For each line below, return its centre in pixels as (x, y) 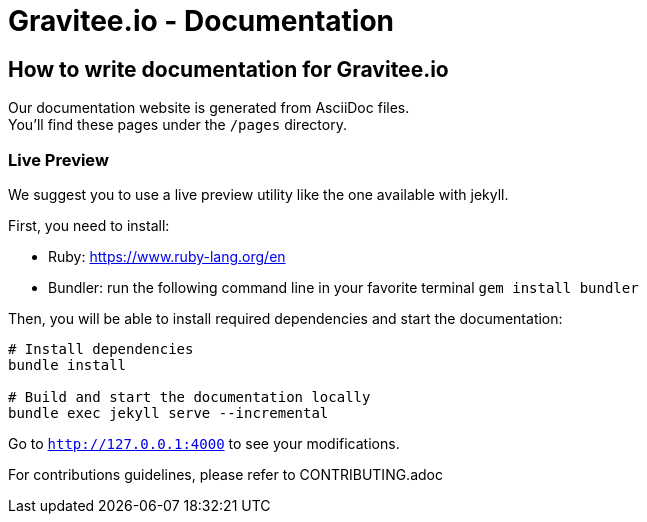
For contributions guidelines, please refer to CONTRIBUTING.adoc (225, 474)
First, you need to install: (89, 225)
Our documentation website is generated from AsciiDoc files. (209, 108)
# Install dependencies (101, 348)
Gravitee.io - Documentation (201, 21)
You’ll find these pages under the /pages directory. (177, 125)
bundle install (67, 364)
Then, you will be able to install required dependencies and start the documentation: (285, 318)
